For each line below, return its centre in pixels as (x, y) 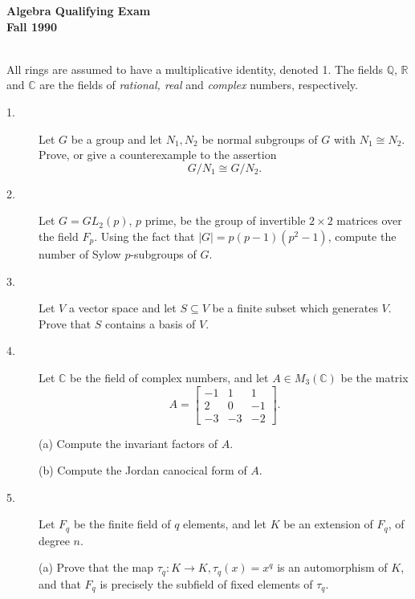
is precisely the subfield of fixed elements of (206, 583)
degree (54, 540)
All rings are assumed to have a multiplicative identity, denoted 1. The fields (195, 69)
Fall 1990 (32, 26)
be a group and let (116, 139)
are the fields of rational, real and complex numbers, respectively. (199, 85)
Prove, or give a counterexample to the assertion (158, 155)
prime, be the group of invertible (225, 220)
